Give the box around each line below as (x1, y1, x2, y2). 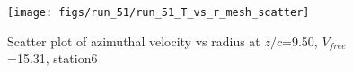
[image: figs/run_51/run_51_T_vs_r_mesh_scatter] (7, 6, 310, 19)
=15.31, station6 (7, 49, 98, 68)
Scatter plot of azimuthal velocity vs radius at (7, 31, 260, 50)
